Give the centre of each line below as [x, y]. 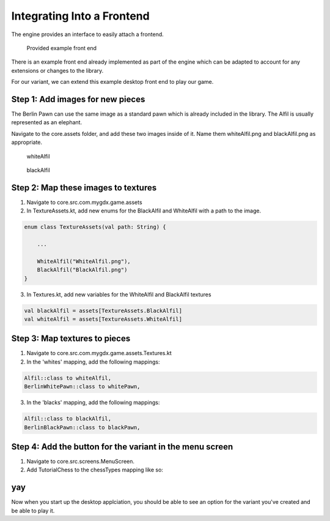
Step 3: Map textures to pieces [71, 339]
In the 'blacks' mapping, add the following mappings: [93, 403]
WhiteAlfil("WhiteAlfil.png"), [84, 261]
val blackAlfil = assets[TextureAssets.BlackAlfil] [103, 310]
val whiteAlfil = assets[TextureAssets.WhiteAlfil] [103, 319]
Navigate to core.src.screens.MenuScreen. [80, 462]
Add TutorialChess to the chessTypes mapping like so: [95, 470]
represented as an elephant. [47, 122]
